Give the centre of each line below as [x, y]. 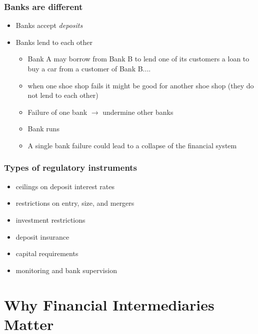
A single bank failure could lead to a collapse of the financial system [132, 145]
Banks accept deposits [49, 25]
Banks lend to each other [54, 42]
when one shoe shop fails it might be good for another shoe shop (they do [141, 85]
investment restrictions [50, 219]
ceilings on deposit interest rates [65, 186]
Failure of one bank [57, 112]
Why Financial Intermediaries [109, 304]
